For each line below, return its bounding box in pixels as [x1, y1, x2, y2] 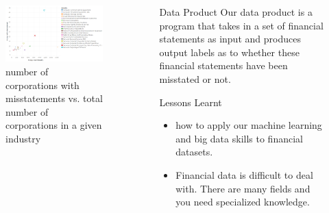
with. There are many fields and [175, 181, 310, 195]
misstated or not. [159, 71, 231, 86]
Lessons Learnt [159, 95, 222, 109]
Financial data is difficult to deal [175, 167, 313, 181]
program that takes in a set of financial [159, 18, 324, 32]
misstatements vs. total [5, 91, 103, 105]
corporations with [5, 77, 80, 92]
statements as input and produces [159, 32, 301, 46]
